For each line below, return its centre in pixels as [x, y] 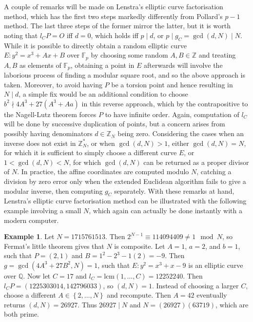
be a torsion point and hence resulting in [172, 84]
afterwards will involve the [183, 65]
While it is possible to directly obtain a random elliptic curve [95, 45]
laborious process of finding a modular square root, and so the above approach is [125, 75]
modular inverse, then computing [53, 191]
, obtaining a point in [102, 65]
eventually [212, 295]
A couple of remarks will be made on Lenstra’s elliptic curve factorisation [114, 6]
